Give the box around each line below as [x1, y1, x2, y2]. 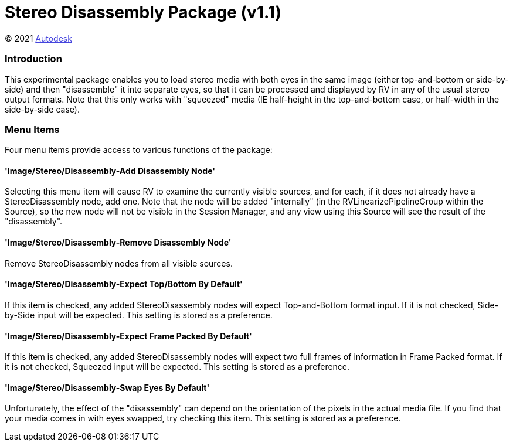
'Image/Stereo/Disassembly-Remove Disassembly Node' [5, 237, 232, 248]
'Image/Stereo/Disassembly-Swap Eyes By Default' [5, 382, 210, 393]
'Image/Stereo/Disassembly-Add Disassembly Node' [5, 165, 215, 176]
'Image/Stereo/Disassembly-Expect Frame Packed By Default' [5, 331, 252, 341]
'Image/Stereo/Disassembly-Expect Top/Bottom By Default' [5, 279, 243, 290]
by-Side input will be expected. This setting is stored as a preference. [5, 309, 273, 320]
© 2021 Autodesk [5, 33, 72, 43]
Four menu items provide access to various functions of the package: [5, 145, 273, 155]
